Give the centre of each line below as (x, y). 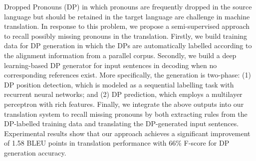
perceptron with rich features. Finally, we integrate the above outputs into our (124, 104)
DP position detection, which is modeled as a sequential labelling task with (119, 84)
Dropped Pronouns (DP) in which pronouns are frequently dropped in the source (128, 6)
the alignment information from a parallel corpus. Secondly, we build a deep (120, 55)
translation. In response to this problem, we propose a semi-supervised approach (127, 26)
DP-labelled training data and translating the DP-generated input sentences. (122, 123)
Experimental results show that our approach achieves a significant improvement (127, 133)
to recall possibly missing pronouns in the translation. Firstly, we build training (126, 36)
